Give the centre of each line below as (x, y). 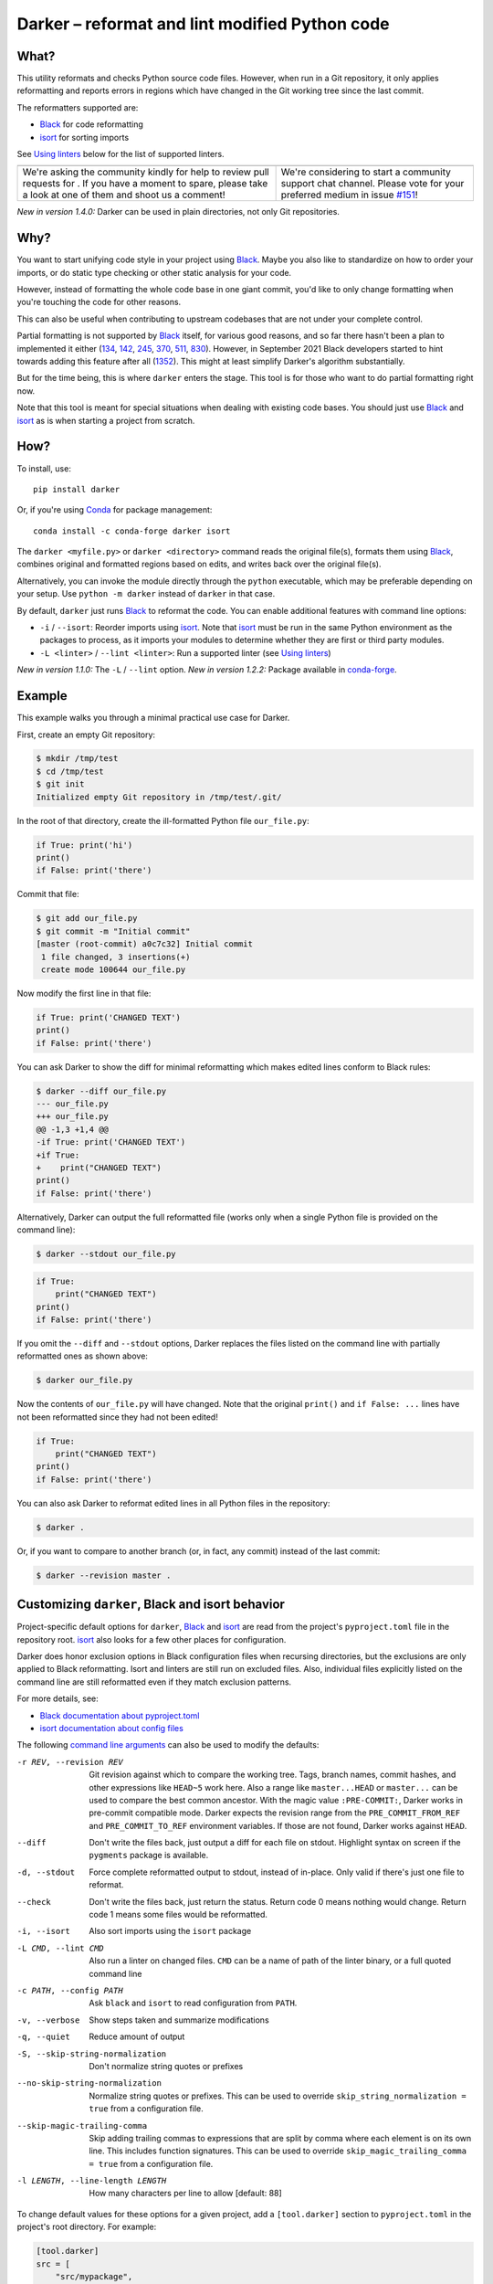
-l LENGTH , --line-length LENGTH (92, 2181)
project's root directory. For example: (87, 2227)
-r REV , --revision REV (70, 1762)
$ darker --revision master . (104, 1575)
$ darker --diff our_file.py (101, 1091)
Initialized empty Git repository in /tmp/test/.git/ (159, 797)
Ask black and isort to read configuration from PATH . (193, 2003)
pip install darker (77, 489)
